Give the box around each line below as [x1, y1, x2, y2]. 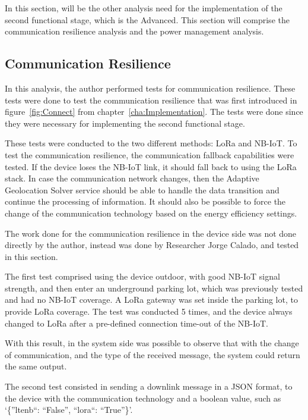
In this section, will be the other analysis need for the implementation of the [5, 2, 282, 14]
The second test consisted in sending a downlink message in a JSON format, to [5, 380, 293, 393]
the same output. [5, 360, 67, 372]
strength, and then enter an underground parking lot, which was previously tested [5, 281, 303, 294]
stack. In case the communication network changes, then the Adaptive [5, 172, 259, 184]
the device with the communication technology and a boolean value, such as [5, 391, 281, 404]
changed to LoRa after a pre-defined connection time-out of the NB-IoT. [5, 316, 268, 329]
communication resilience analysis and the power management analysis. [5, 25, 264, 37]
